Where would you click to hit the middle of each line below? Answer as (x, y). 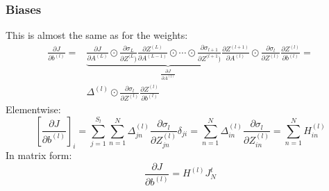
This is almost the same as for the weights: (97, 35)
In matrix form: (39, 155)
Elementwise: (33, 109)
